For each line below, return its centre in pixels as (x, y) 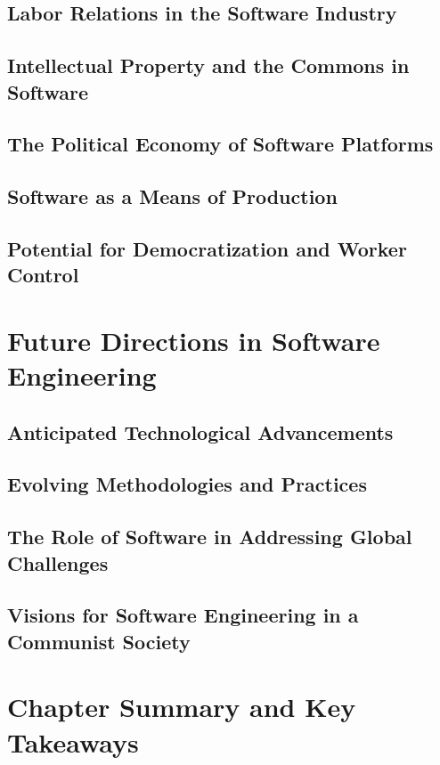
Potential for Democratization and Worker (207, 248)
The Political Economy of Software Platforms (220, 144)
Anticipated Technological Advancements (200, 431)
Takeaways (73, 741)
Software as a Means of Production (172, 196)
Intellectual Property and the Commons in (208, 65)
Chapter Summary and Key (182, 707)
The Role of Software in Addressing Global (210, 537)
